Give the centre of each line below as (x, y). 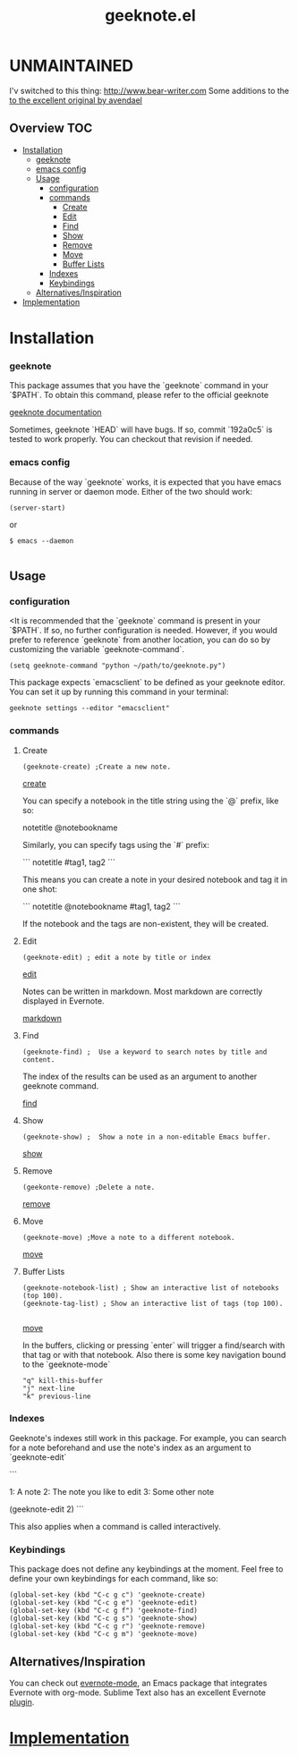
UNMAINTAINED (72, 66)
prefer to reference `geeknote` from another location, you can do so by (140, 640)
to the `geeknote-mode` (66, 1364)
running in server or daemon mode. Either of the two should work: (131, 491)
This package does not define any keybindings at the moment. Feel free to (146, 1569)
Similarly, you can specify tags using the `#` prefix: (116, 844)
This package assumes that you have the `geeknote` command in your (139, 386)
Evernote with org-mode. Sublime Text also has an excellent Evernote (138, 1692)
